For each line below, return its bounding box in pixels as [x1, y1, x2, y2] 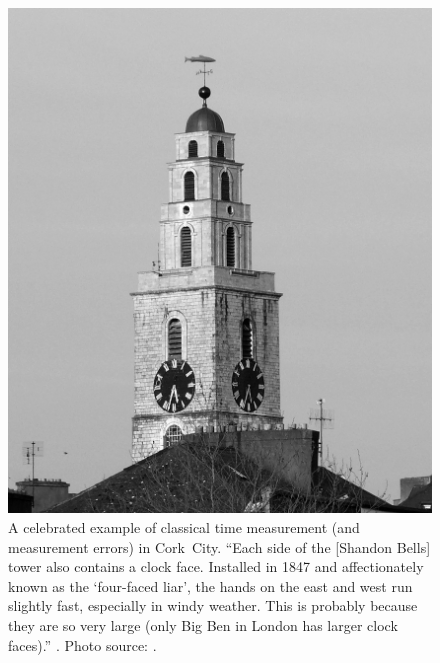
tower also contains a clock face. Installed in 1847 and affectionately [8, 556, 424, 577]
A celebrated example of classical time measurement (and [8, 517, 360, 538]
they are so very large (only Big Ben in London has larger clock [8, 615, 398, 635]
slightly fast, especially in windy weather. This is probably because [8, 595, 418, 616]
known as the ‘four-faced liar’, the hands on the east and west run [8, 575, 413, 596]
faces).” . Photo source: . [8, 634, 157, 655]
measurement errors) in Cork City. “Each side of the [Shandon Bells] [8, 536, 431, 557]
